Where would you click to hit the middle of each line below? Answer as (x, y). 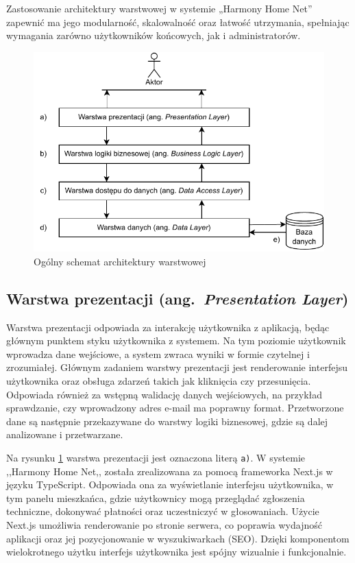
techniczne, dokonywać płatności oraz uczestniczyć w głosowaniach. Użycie (163, 511)
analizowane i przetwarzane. (65, 434)
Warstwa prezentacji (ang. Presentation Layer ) (177, 298)
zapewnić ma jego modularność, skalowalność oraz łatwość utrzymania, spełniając (178, 22)
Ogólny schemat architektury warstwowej (120, 261)
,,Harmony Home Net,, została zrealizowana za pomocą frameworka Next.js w (170, 471)
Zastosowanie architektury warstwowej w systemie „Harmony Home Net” (159, 8)
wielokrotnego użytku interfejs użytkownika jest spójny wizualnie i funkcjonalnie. (176, 552)
